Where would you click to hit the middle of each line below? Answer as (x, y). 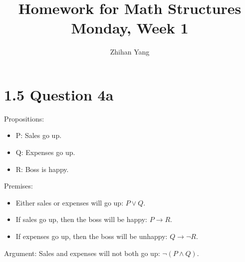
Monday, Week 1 (130, 28)
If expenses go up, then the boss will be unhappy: (92, 236)
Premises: (18, 186)
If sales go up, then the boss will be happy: (81, 219)
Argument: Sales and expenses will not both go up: (82, 253)
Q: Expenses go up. (45, 152)
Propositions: (24, 118)
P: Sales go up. (39, 135)
